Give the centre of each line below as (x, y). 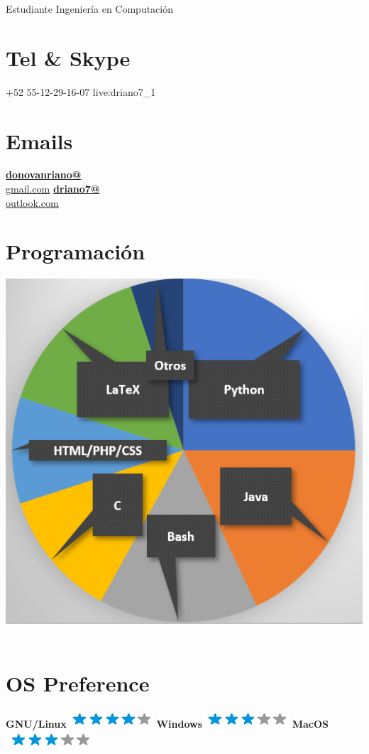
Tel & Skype (68, 57)
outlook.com (32, 202)
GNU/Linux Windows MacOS (167, 724)
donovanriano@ (44, 174)
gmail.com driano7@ (53, 189)
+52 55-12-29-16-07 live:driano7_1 (81, 91)
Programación (76, 251)
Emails (39, 140)
